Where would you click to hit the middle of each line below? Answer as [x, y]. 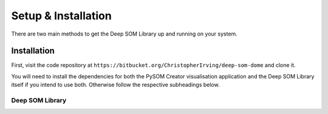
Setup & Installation [61, 16]
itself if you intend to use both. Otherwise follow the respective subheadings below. [115, 85]
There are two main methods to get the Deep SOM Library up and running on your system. [125, 34]
